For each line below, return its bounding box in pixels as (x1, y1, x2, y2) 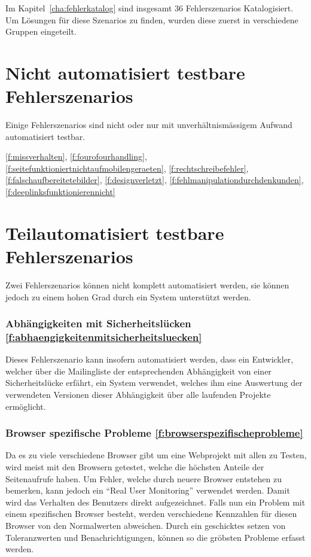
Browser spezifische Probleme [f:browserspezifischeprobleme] (5, 425, 303, 440)
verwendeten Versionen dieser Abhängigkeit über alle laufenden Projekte (5, 388, 271, 401)
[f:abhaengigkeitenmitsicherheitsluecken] (5, 330, 202, 344)
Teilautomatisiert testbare (5, 220, 224, 245)
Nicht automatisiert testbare (5, 60, 245, 84)
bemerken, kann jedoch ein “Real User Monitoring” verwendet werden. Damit (5, 484, 290, 497)
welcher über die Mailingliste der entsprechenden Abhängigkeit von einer (5, 364, 272, 377)
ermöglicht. (5, 400, 46, 412)
